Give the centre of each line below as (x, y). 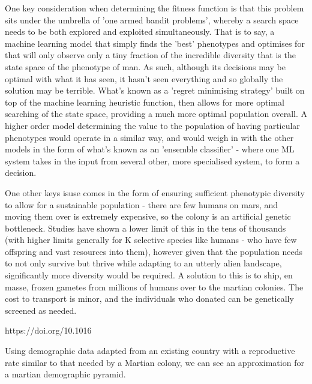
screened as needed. (41, 310)
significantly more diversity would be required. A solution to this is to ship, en (149, 275)
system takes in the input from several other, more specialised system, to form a (152, 160)
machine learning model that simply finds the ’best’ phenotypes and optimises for (155, 43)
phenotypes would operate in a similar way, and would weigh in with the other (149, 137)
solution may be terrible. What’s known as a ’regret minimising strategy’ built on (155, 90)
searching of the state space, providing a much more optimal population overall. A (156, 114)
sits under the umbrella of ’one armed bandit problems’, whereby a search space (152, 19)
